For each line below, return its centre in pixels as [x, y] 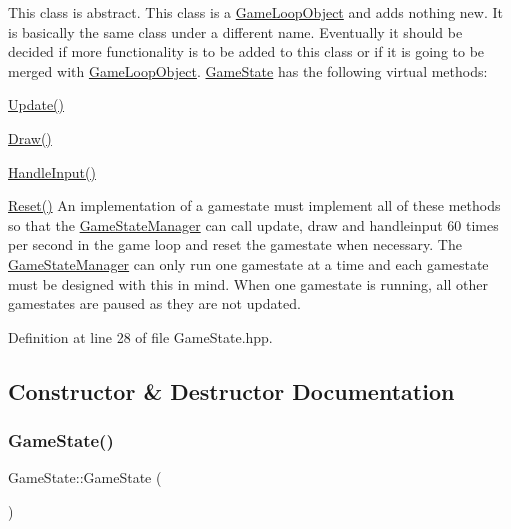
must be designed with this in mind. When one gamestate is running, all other [248, 283]
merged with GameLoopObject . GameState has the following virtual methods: [248, 70]
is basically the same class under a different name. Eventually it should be [235, 31]
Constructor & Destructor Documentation [231, 390]
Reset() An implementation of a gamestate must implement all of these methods [254, 205]
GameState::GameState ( [85, 477]
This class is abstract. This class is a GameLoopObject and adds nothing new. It [255, 12]
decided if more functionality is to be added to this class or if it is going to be [246, 51]
